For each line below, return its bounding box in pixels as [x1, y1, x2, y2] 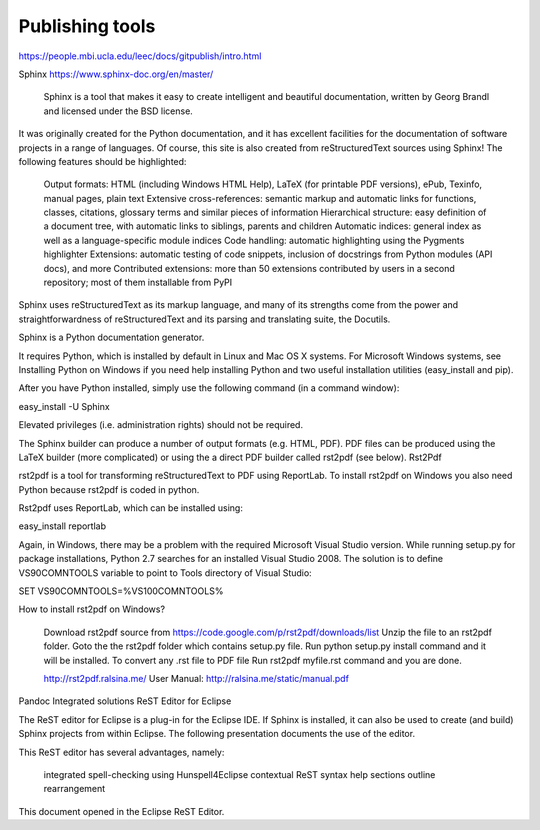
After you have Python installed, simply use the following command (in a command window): [18, 382, 400, 394]
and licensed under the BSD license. [43, 105, 194, 117]
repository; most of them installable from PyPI [43, 276, 233, 289]
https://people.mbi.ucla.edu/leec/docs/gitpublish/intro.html [18, 50, 262, 62]
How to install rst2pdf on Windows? [18, 603, 165, 615]
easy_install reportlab [18, 520, 107, 532]
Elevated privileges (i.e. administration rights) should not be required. [18, 419, 304, 431]
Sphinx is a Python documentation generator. [18, 331, 205, 344]
